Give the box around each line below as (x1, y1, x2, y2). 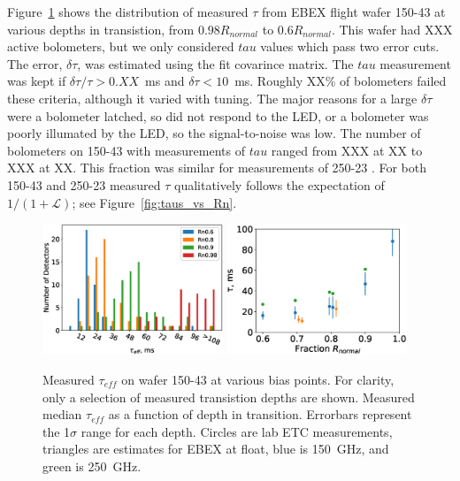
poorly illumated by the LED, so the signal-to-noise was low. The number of (7, 124, 421, 142)
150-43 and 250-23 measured (7, 175, 161, 194)
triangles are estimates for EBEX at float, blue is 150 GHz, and (42, 439, 389, 458)
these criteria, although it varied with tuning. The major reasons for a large (7, 88, 418, 107)
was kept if (7, 72, 66, 90)
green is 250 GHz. (42, 456, 142, 475)
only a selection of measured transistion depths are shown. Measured (42, 387, 415, 406)
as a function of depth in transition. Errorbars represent (108, 405, 412, 424)
